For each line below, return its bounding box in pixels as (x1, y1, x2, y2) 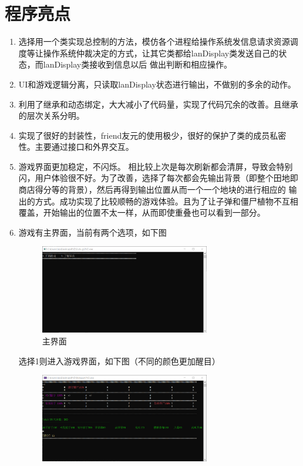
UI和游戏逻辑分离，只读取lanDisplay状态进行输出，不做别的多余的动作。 (18, 78, 296, 90)
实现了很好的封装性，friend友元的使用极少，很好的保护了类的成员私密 (18, 129, 287, 141)
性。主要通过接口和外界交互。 (18, 140, 134, 153)
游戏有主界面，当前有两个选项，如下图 (18, 226, 167, 238)
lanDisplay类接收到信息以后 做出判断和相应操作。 (43, 58, 232, 71)
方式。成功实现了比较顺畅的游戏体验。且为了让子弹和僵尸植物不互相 (35, 195, 298, 207)
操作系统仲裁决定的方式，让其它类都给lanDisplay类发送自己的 (43, 46, 279, 59)
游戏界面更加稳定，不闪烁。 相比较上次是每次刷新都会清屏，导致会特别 (18, 160, 293, 172)
